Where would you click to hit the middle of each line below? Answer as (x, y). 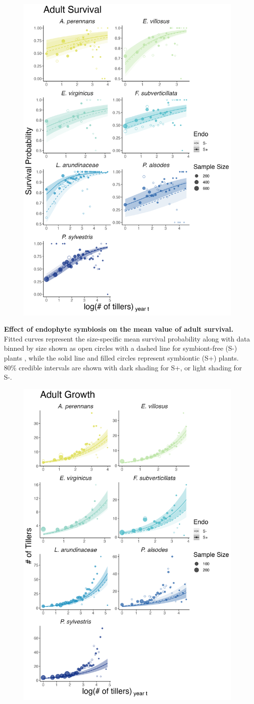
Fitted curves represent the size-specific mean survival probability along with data (127, 338)
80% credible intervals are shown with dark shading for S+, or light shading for (123, 367)
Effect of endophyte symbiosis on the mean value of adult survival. (119, 329)
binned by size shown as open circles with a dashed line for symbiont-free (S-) (121, 348)
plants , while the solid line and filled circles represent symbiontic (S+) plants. (121, 357)
